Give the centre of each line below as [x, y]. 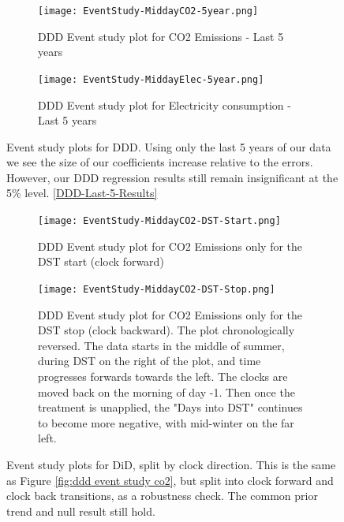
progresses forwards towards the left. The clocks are [163, 376]
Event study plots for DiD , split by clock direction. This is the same [171, 464]
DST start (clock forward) [101, 261]
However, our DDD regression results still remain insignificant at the [172, 177]
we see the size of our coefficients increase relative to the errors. [160, 162]
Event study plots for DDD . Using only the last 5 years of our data [169, 146]
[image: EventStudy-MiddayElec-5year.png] [151, 79]
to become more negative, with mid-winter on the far [166, 422]
